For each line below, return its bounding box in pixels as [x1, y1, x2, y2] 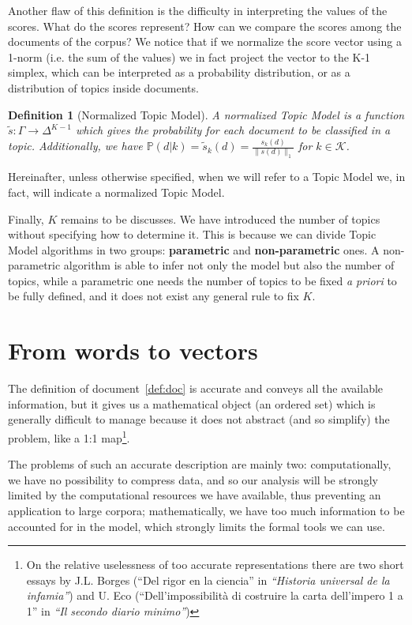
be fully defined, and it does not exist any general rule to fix [8, 288, 299, 304]
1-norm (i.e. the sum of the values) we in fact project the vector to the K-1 [8, 48, 371, 65]
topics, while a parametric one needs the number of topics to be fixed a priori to [8, 272, 397, 288]
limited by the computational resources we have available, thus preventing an [8, 487, 381, 503]
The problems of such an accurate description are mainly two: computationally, [8, 456, 391, 473]
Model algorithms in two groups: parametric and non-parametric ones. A [8, 241, 380, 258]
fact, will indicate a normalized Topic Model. [8, 183, 225, 200]
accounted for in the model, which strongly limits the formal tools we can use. [8, 518, 385, 534]
